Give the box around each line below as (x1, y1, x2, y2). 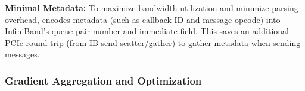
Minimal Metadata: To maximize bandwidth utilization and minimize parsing (5, 2, 298, 14)
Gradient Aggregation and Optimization (5, 73, 202, 87)
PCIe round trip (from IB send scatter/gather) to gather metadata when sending (5, 36, 301, 48)
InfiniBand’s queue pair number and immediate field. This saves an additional (5, 25, 290, 37)
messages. (5, 48, 40, 60)
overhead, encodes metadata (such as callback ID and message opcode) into (5, 13, 281, 25)
